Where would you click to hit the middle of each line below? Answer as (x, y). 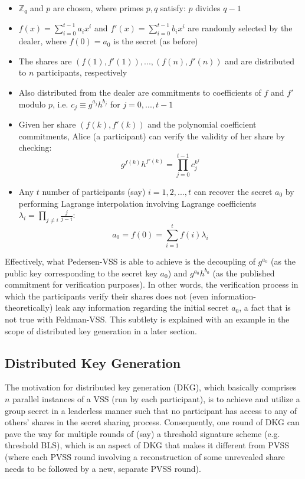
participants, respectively (82, 72)
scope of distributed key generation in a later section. (101, 330)
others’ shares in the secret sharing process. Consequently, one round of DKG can (152, 422)
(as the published (244, 273)
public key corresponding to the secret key (81, 273)
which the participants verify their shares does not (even (107, 296)
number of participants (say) (94, 191)
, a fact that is (265, 307)
